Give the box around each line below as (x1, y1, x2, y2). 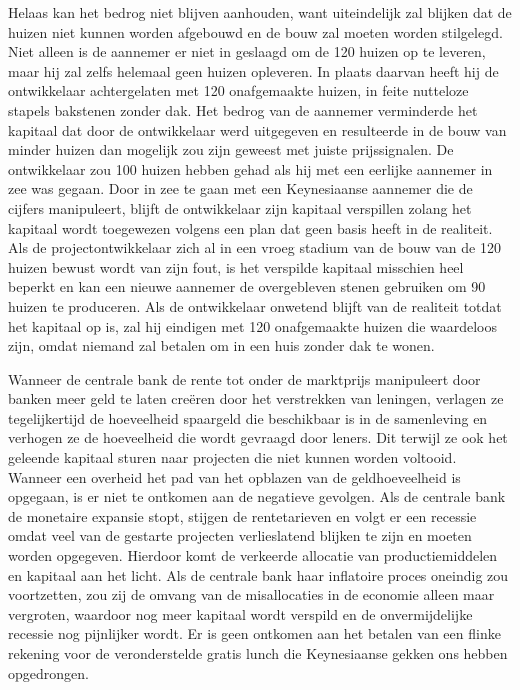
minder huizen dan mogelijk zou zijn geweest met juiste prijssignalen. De (8, 139, 454, 160)
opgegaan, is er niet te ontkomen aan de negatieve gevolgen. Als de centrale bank (8, 486, 506, 507)
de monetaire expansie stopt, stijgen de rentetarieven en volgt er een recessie (8, 505, 477, 526)
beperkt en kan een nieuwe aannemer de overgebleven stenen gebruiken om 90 (8, 276, 486, 297)
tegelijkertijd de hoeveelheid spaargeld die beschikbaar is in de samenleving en (8, 407, 488, 428)
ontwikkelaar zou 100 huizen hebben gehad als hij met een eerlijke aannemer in (8, 158, 493, 179)
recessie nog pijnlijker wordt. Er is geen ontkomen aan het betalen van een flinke (8, 623, 501, 644)
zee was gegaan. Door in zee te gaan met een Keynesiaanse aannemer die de (8, 178, 473, 199)
